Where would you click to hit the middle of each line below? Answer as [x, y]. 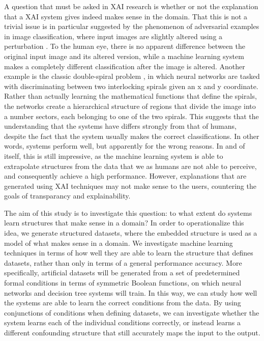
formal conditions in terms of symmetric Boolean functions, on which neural [123, 283]
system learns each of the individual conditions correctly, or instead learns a [122, 322]
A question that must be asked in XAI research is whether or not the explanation [131, 6]
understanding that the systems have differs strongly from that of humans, [120, 126]
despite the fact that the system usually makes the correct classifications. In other [132, 136]
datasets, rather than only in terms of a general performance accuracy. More [123, 262]
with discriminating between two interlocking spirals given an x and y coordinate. [131, 86]
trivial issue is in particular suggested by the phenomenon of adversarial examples [132, 26]
